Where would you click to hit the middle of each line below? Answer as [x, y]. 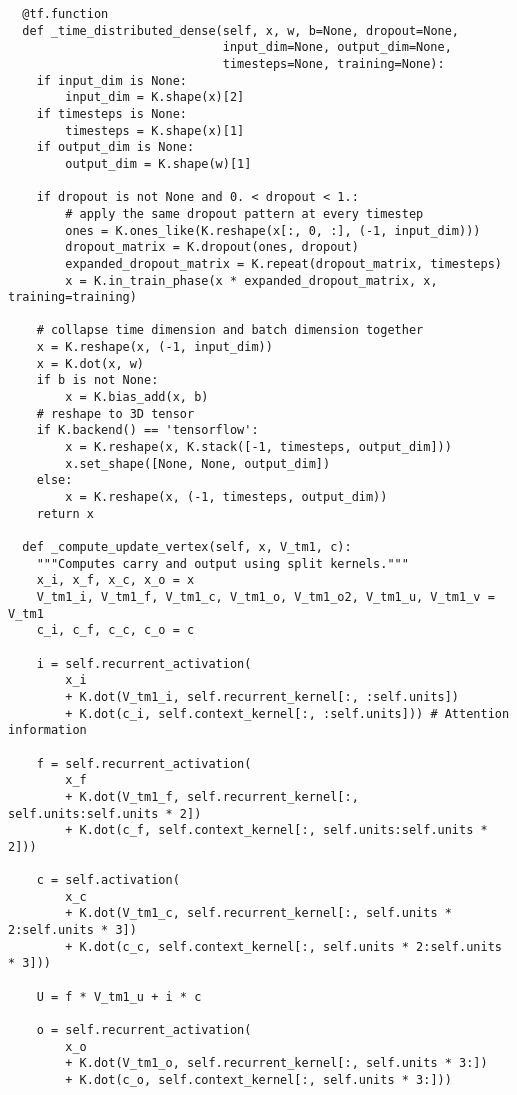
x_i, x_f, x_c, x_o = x [115, 580]
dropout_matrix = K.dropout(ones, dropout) [212, 247]
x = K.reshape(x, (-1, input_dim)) [154, 347]
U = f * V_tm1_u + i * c [119, 996]
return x [65, 513]
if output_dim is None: [115, 147]
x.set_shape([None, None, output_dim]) [198, 463]
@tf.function [65, 14]
